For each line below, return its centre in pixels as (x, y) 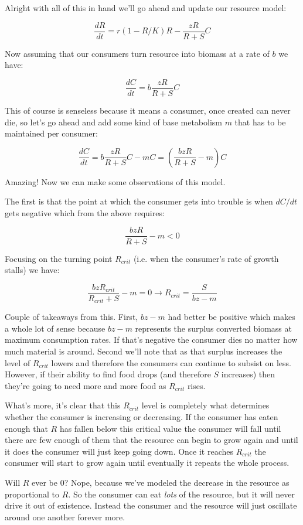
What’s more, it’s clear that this (63, 405)
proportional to (32, 494)
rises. (196, 385)
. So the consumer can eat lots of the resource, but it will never (181, 494)
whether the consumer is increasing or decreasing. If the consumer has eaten (142, 416)
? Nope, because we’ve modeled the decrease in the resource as (177, 482)
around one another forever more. (65, 517)
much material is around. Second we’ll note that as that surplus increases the (144, 351)
